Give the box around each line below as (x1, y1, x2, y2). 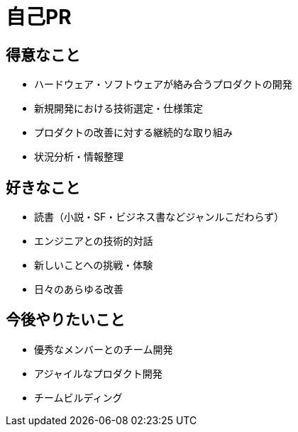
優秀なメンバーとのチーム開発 (34, 343, 173, 355)
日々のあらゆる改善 (34, 283, 123, 296)
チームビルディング (34, 391, 123, 404)
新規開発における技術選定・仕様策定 (34, 102, 203, 115)
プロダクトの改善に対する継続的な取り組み (34, 126, 233, 139)
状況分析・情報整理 (34, 150, 123, 163)
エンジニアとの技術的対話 (34, 235, 153, 248)
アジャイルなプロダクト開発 (34, 367, 162, 380)
